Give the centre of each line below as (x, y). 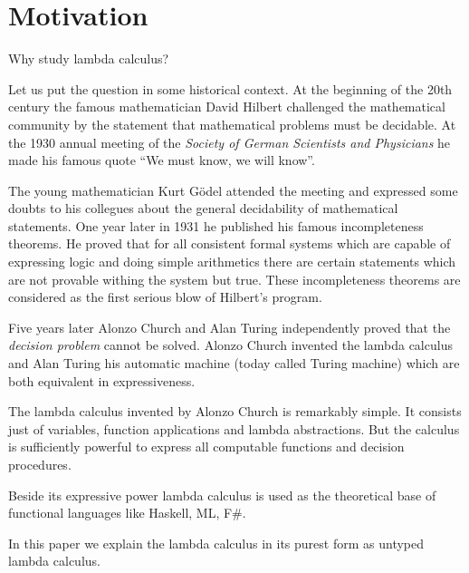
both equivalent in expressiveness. (102, 380)
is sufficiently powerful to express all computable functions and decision (206, 447)
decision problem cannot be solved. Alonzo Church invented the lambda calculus (230, 345)
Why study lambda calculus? (89, 58)
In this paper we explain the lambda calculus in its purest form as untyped (216, 543)
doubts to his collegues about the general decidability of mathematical (203, 208)
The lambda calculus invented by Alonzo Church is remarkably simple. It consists (235, 411)
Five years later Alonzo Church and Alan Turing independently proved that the (230, 327)
